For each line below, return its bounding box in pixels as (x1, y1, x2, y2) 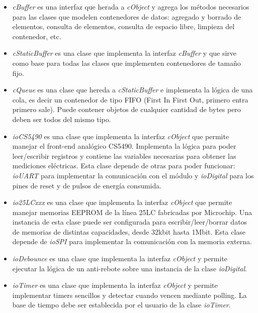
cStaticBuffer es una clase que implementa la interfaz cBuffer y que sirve (12, 48, 237, 58)
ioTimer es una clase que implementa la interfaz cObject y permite (12, 280, 218, 290)
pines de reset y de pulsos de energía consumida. (12, 180, 162, 190)
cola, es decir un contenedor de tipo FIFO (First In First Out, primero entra (12, 94, 248, 105)
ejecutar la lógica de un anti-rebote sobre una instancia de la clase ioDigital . (12, 263, 247, 273)
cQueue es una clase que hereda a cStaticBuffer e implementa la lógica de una (12, 84, 253, 95)
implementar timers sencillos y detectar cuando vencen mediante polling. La (12, 289, 247, 300)
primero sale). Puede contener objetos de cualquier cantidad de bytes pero (12, 104, 241, 115)
